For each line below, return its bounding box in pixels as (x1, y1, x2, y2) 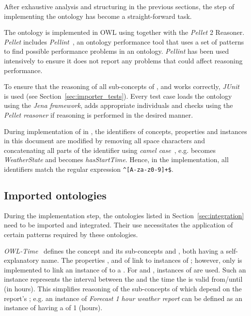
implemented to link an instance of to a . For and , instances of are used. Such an (4, 264, 246, 274)
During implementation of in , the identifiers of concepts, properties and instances (4, 126, 247, 136)
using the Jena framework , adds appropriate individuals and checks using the (4, 100, 233, 110)
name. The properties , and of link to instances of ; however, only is (41, 255, 242, 265)
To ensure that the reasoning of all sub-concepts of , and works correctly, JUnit (4, 81, 239, 91)
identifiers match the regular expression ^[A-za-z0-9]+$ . (4, 164, 173, 174)
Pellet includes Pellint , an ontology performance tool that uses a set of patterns (4, 36, 244, 46)
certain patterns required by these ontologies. (4, 229, 138, 239)
